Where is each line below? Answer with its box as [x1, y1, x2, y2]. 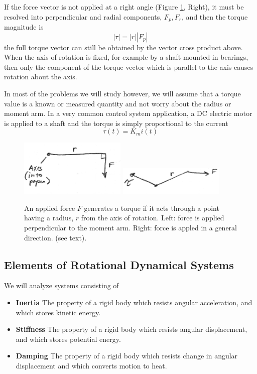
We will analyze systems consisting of [4, 280, 119, 291]
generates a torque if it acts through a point [84, 202, 219, 213]
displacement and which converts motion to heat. [16, 360, 167, 370]
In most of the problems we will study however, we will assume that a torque [4, 88, 241, 99]
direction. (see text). [24, 232, 87, 242]
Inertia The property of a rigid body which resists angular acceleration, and [16, 297, 252, 307]
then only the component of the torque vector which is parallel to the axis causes [4, 61, 253, 72]
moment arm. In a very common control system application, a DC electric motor [4, 108, 252, 118]
